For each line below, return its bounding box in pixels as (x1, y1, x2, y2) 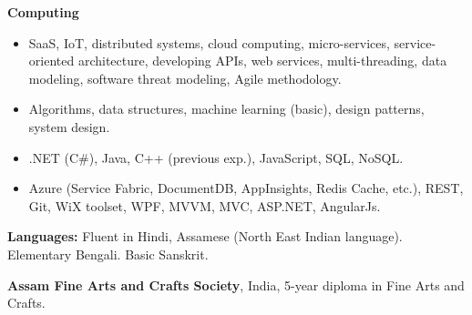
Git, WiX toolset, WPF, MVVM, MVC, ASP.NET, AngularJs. (28, 196, 381, 215)
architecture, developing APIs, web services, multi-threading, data (77, 51, 447, 70)
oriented (28, 51, 75, 70)
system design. (28, 117, 110, 136)
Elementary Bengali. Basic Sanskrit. (7, 244, 209, 263)
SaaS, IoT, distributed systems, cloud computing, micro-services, (28, 33, 390, 52)
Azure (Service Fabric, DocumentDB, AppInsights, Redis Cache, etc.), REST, (28, 178, 464, 198)
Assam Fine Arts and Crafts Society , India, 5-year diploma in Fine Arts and (7, 275, 465, 294)
